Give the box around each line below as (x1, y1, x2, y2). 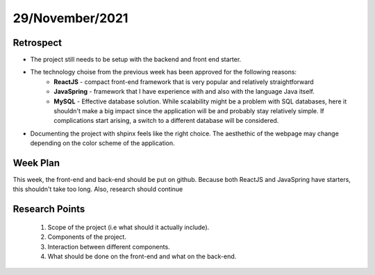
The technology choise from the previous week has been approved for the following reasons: (30, 68, 297, 76)
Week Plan (12, 157, 60, 169)
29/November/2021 (12, 10, 128, 26)
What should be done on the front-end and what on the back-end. (47, 252, 237, 260)
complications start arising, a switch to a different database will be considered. (53, 117, 279, 125)
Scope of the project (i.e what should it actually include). (47, 223, 210, 231)
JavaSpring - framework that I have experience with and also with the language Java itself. (53, 87, 315, 96)
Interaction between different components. (47, 242, 170, 251)
